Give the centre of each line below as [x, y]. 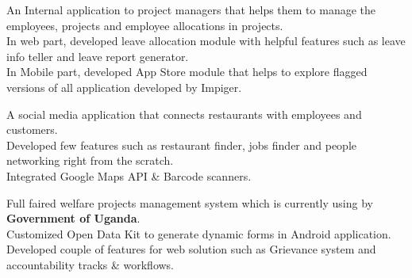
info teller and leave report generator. [98, 56]
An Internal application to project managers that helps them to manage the [191, 10]
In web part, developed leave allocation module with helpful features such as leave [206, 41]
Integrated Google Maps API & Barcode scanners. [129, 175]
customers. [32, 129]
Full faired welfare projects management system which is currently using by [190, 202]
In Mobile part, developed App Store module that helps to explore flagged [187, 72]
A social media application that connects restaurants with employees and [184, 114]
